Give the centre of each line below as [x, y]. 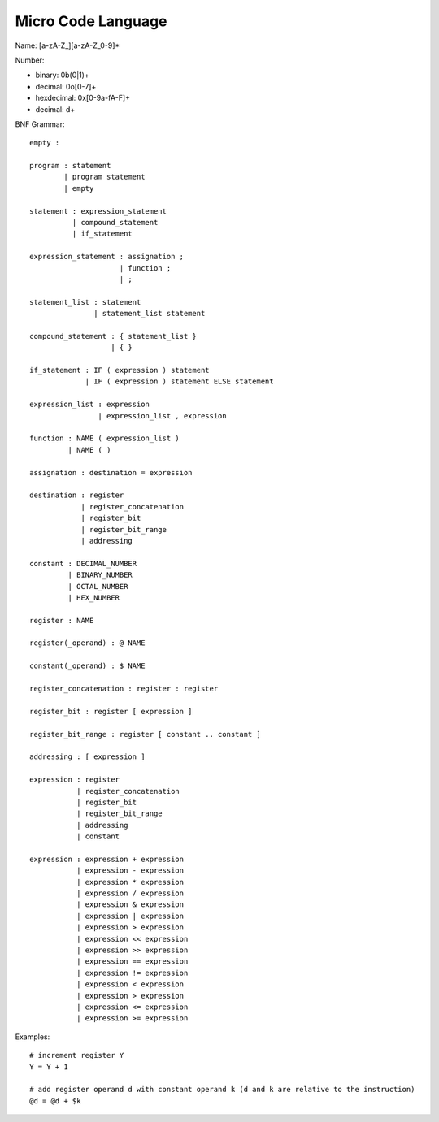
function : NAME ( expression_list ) [105, 438]
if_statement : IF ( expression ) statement [120, 370]
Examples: [33, 1037]
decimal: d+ [55, 109]
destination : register [77, 495]
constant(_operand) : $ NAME [87, 666]
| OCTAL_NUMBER [98, 586]
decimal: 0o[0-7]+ [66, 86]
